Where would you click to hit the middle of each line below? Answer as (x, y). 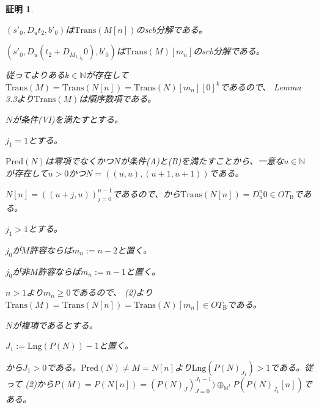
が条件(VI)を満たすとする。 (68, 119)
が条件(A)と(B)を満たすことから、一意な (202, 161)
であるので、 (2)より (112, 292)
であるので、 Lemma (260, 86)
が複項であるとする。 (55, 325)
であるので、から (146, 193)
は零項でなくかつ (79, 161)
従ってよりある (35, 75)
